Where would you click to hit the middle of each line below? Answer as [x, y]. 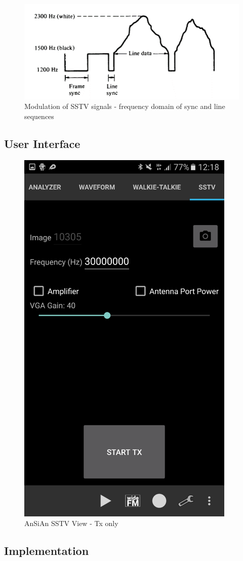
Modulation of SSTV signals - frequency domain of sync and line [125, 106]
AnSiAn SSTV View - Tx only [71, 523]
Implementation [47, 551]
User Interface [42, 143]
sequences [39, 116]
